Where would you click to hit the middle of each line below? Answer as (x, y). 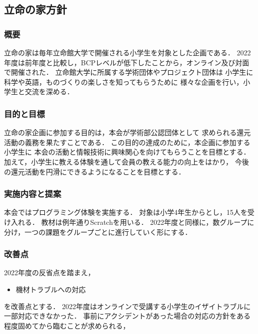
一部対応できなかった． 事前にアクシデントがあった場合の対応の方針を (120, 316)
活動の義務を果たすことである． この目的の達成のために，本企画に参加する (127, 142)
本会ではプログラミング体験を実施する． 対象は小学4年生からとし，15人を (126, 212)
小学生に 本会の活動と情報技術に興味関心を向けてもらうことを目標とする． (127, 152)
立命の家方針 (35, 9)
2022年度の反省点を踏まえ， (49, 272)
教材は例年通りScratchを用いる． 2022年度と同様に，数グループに (148, 222)
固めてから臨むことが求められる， (74, 325)
